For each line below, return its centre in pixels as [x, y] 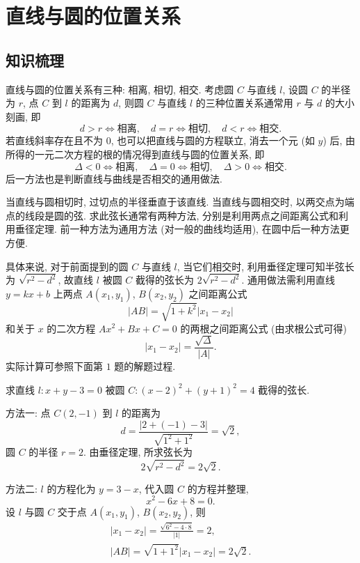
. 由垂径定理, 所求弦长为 [138, 452]
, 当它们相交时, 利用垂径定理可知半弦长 [265, 266]
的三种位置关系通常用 [244, 103]
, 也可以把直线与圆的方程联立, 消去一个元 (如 [213, 140]
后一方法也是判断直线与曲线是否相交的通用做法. [114, 178]
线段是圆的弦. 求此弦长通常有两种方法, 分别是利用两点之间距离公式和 [182, 215]
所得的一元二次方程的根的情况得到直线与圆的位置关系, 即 [135, 154]
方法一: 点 [28, 413]
